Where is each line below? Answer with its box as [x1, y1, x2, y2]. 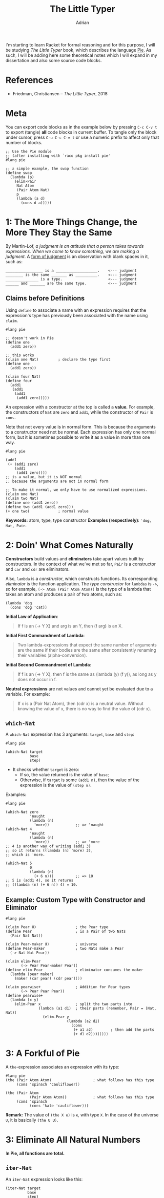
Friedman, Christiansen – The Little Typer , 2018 [12, 90, 108, 96]
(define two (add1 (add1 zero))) [5, 504, 74, 509]
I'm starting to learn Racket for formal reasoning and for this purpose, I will [5, 42, 155, 47]
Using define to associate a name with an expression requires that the [5, 307, 146, 313]
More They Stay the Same [5, 227, 112, 238]
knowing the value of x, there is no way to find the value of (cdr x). [17, 706, 151, 711]
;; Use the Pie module [5, 149, 52, 154]
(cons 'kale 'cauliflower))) [29, 1103, 89, 1109]
